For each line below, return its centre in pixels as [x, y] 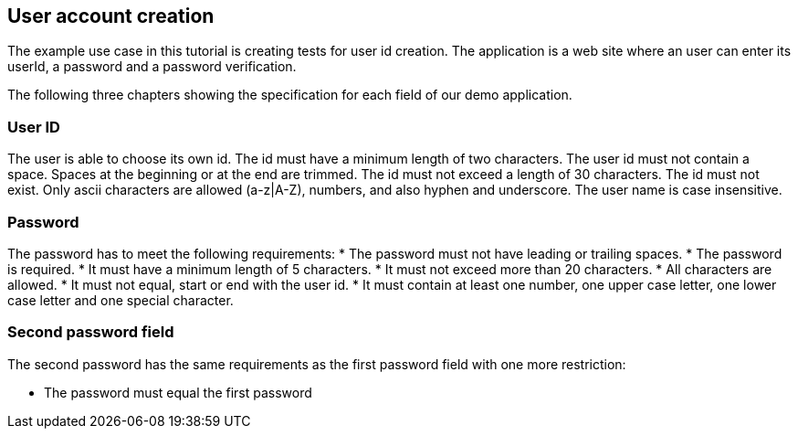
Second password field [91, 332]
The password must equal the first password [178, 392]
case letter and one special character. [121, 300]
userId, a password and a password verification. [152, 67]
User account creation [111, 16]
